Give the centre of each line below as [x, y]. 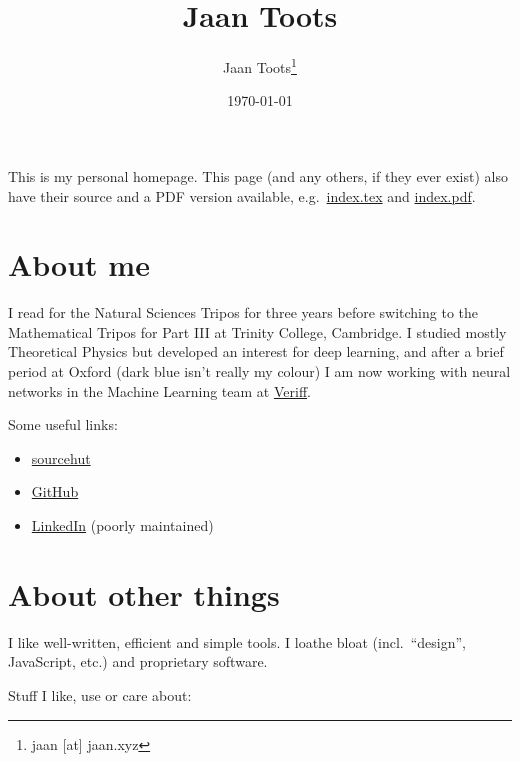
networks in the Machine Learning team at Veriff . [159, 390]
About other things [144, 593]
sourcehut [61, 457]
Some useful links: [63, 424]
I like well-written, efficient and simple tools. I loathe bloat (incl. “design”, [237, 641]
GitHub [55, 491]
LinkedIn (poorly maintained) [122, 525]
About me [79, 264]
